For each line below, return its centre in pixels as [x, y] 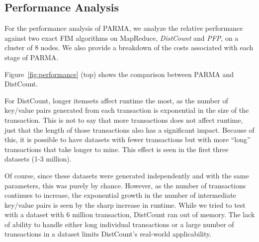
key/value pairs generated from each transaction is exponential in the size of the [127, 110]
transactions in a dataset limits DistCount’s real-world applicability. [108, 234]
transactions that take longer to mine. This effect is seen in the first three [117, 149]
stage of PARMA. [32, 57]
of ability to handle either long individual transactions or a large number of [119, 224]
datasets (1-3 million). [38, 159]
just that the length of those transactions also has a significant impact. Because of [129, 129]
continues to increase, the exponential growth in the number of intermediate [120, 195]
